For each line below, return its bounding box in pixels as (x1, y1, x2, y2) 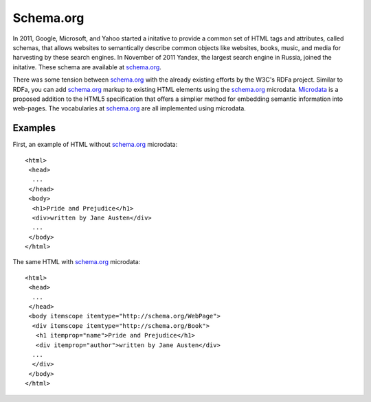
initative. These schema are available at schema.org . (12, 62, 161, 71)
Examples (12, 122, 56, 134)
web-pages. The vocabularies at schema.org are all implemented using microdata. (12, 104, 247, 113)
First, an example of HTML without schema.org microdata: (12, 141, 178, 149)
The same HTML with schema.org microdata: (12, 258, 141, 266)
